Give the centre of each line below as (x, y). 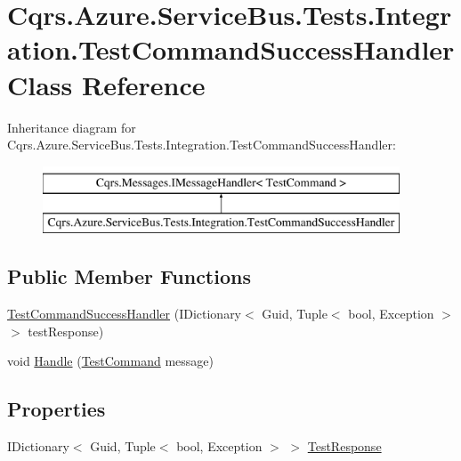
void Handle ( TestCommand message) (110, 361)
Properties (57, 409)
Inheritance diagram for (72, 127)
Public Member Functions (129, 276)
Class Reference (106, 84)
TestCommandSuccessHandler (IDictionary (125, 314)
